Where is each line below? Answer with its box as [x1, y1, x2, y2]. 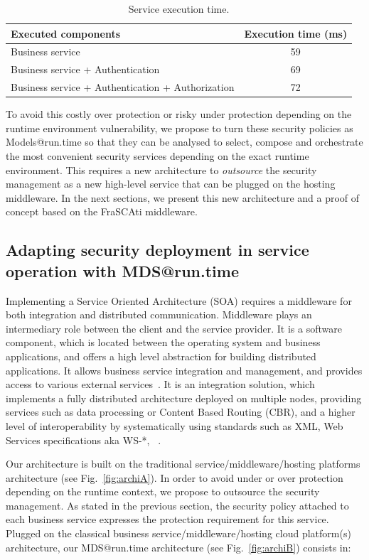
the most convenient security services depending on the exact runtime [6, 149, 309, 163]
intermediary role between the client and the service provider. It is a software [6, 321, 342, 335]
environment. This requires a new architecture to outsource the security [6, 162, 317, 177]
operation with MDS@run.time [6, 259, 239, 281]
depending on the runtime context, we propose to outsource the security [6, 484, 320, 499]
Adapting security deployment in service [6, 239, 309, 261]
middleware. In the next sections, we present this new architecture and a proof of [6, 190, 360, 205]
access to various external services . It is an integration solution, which [6, 377, 315, 392]
